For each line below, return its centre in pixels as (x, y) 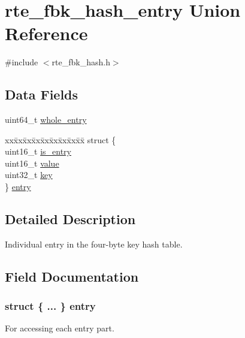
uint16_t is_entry (38, 151)
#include (22, 62)
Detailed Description (70, 219)
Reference (46, 33)
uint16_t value (32, 163)
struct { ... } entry (50, 306)
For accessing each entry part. (60, 328)
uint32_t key (29, 175)
